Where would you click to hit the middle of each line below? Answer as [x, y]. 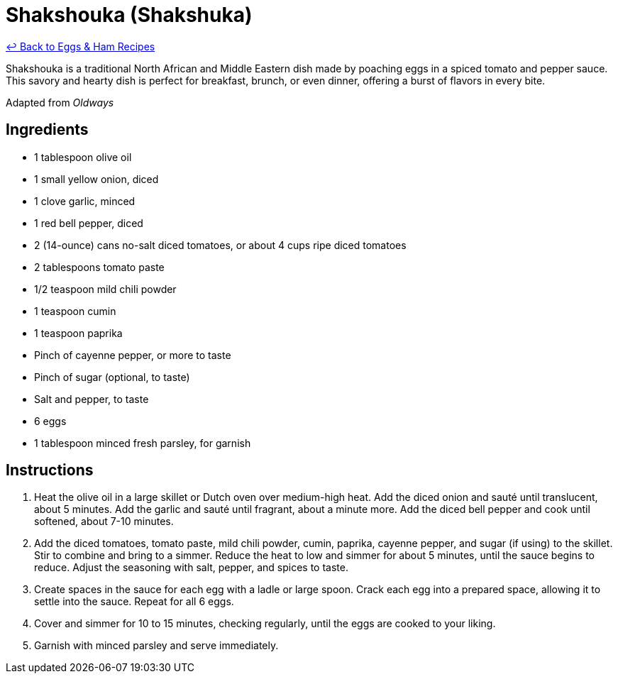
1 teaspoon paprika [78, 333]
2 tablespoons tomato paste [99, 267]
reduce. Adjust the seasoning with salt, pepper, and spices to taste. [191, 568]
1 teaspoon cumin [75, 311]
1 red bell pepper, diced [89, 223]
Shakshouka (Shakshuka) [129, 15]
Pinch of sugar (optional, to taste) [112, 377]
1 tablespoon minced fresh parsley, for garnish [143, 443]
